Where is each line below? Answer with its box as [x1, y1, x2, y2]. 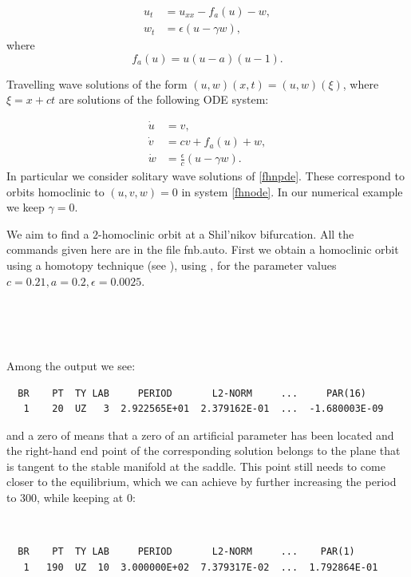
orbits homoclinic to [6, 183, 105, 200]
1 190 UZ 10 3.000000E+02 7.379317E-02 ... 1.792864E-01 [23, 561, 378, 573]
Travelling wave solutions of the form [6, 75, 188, 92]
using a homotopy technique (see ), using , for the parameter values [6, 256, 337, 273]
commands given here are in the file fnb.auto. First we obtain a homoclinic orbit [6, 241, 399, 258]
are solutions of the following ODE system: [58, 91, 269, 108]
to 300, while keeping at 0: [6, 489, 136, 506]
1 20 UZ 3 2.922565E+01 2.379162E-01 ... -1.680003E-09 [23, 403, 384, 415]
